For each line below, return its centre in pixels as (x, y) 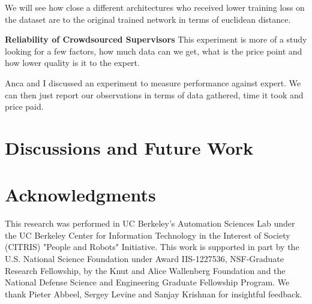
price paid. (24, 106)
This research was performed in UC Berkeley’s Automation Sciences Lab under (150, 223)
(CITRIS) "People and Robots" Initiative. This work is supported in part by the (152, 247)
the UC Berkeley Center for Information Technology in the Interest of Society (148, 235)
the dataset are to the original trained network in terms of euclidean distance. (148, 19)
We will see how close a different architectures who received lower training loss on (155, 7)
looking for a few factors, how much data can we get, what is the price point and (154, 51)
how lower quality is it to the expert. (72, 63)
